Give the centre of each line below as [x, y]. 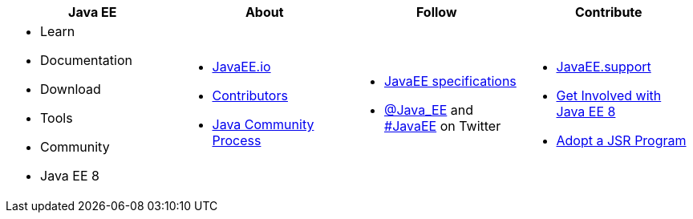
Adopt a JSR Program [621, 140]
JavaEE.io [241, 67]
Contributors [250, 95]
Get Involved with [609, 95]
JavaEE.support [604, 67]
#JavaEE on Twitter [443, 126]
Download [71, 89]
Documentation [86, 60]
